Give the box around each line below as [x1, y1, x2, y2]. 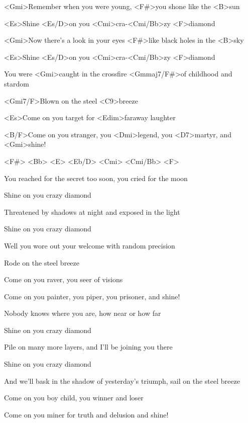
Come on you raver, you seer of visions [4, 274, 123, 285]
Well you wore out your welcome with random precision [4, 240, 175, 250]
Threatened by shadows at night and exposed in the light [4, 206, 180, 217]
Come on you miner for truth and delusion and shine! [4, 409, 169, 419]
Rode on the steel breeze [4, 257, 79, 268]
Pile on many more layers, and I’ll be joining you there [4, 342, 173, 352]
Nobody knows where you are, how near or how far [4, 308, 161, 318]
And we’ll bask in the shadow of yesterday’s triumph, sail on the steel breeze [4, 375, 240, 386]
